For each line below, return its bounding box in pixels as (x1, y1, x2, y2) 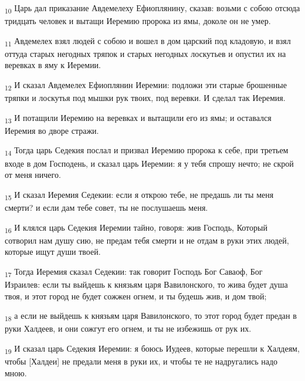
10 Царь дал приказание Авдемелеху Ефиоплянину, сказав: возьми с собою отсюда (5, 2, 300, 15)
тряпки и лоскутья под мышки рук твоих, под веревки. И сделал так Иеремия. (5, 92, 286, 104)
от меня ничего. (5, 168, 61, 181)
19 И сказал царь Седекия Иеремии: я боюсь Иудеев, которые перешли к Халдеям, (5, 342, 300, 356)
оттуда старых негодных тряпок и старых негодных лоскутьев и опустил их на (5, 47, 286, 59)
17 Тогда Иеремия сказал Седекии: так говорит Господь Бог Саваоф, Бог (5, 265, 263, 279)
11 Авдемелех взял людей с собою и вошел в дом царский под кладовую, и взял (5, 34, 291, 48)
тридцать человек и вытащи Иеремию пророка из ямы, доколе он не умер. (5, 15, 271, 27)
